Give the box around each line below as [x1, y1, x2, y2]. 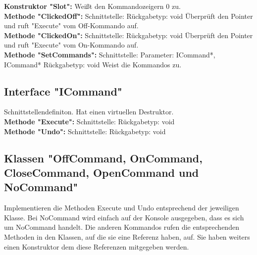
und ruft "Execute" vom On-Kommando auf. [4, 40, 139, 50]
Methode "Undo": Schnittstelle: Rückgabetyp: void [4, 126, 166, 136]
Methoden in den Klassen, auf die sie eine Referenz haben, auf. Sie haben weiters [4, 231, 250, 242]
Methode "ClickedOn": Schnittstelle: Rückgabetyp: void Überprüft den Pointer [4, 30, 253, 40]
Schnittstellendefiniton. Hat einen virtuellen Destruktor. [4, 106, 174, 117]
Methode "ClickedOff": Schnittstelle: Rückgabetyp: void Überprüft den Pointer [4, 10, 253, 21]
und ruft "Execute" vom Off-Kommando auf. [4, 20, 139, 31]
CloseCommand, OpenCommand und [4, 164, 199, 180]
